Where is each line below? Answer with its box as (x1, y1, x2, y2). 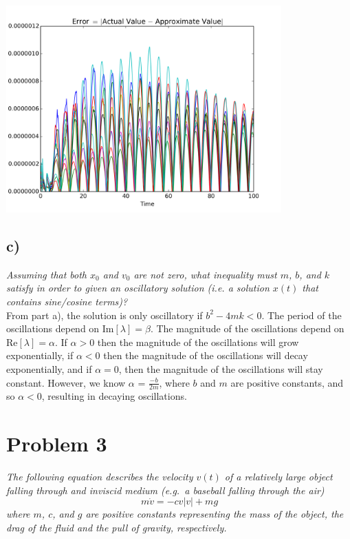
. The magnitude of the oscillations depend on (150, 321, 344, 336)
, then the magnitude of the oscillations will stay (118, 361, 323, 376)
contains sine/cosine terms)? (6, 294, 128, 308)
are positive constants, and (230, 375, 344, 389)
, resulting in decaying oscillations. (41, 389, 187, 403)
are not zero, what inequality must (133, 267, 277, 281)
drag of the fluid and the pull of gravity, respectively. (6, 520, 227, 534)
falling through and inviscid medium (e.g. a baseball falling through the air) (6, 482, 325, 497)
